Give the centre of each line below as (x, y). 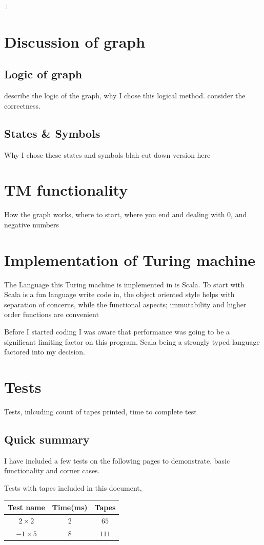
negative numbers (32, 224)
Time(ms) (70, 507)
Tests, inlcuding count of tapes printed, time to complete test (100, 411)
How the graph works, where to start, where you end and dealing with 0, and (126, 214)
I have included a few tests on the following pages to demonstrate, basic (117, 460)
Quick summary (47, 439)
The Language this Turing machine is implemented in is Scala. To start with (124, 284)
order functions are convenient (52, 314)
